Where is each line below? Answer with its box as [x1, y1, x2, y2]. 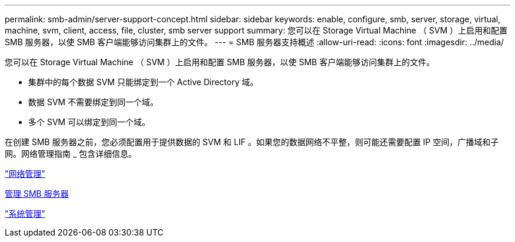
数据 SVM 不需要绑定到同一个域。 [28, 97, 159, 107]
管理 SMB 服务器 [5, 189, 69, 199]
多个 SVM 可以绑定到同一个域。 [28, 117, 151, 127]
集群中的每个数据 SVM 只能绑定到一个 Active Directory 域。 [28, 77, 259, 87]
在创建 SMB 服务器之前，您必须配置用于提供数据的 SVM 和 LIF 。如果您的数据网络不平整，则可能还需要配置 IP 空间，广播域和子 [5, 137, 499, 147]
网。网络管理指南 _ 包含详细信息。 [5, 149, 137, 159]
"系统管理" [5, 209, 46, 219]
